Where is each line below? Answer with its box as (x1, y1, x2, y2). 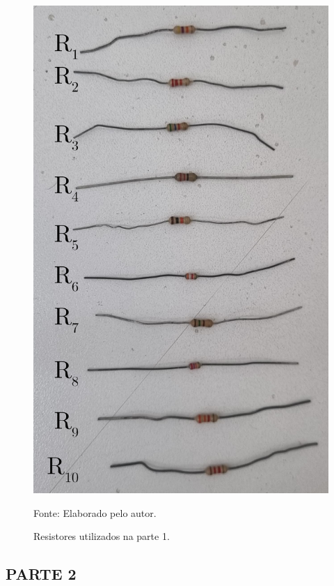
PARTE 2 (6, 563, 77, 585)
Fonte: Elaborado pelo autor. (33, 505, 157, 520)
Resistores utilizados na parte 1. (33, 529, 170, 543)
